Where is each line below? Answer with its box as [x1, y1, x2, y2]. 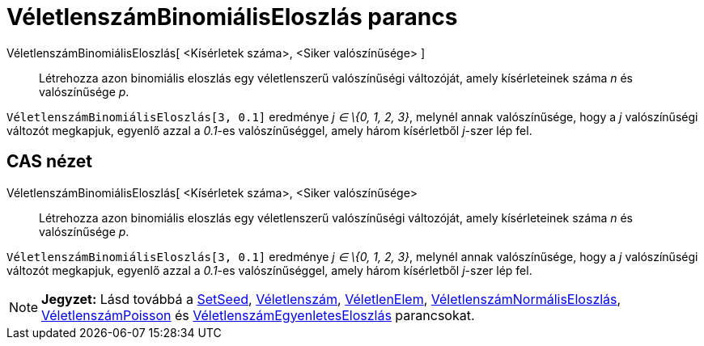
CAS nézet [6, 151, 93, 172]
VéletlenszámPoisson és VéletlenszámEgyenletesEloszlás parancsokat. [41, 306, 475, 323]
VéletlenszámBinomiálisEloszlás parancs [6, 3, 458, 31]
